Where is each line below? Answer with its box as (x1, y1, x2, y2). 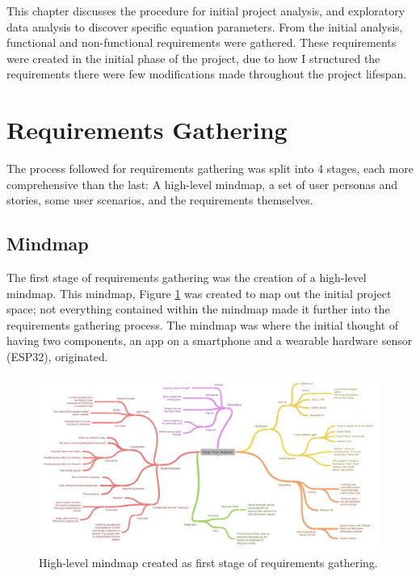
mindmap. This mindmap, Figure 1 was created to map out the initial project (6, 284, 392, 301)
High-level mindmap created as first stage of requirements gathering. (39, 554, 378, 571)
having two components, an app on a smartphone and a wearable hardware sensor (6, 332, 413, 349)
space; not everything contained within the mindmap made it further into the (6, 301, 390, 317)
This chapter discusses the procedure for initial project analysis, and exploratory (6, 2, 405, 19)
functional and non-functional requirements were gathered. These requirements (6, 34, 397, 51)
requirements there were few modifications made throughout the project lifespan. (6, 65, 407, 82)
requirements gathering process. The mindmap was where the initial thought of (6, 316, 399, 333)
